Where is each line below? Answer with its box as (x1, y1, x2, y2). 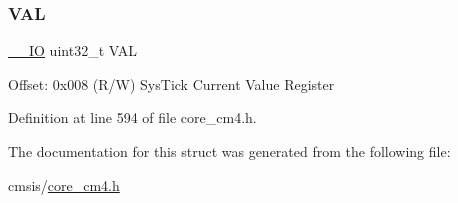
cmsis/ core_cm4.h (8, 174, 120, 195)
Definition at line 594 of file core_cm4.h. (8, 107, 257, 128)
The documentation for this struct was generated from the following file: (8, 141, 451, 161)
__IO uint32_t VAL (8, 40, 137, 61)
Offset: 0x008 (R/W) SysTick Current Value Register (8, 73, 335, 94)
